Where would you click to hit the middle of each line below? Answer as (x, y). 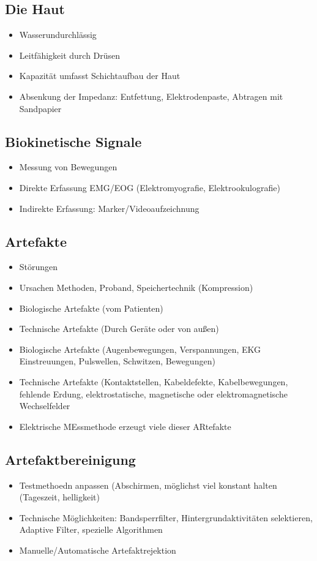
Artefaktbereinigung (70, 459)
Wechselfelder (45, 406)
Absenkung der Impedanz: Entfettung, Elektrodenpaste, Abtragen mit (151, 96)
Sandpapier (40, 108)
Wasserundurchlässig (58, 35)
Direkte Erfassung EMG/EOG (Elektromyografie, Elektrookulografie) (150, 187)
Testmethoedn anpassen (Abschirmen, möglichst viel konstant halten (148, 485)
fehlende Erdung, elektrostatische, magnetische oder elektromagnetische (153, 393)
